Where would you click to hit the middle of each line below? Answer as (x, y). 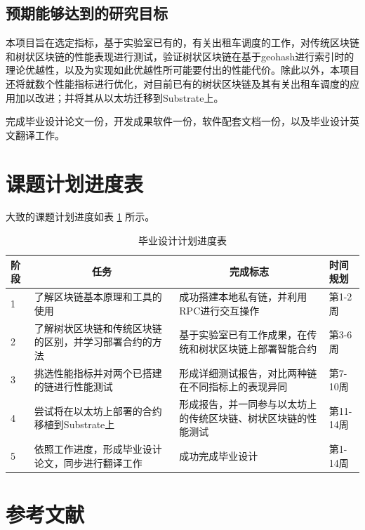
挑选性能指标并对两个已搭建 (98, 372)
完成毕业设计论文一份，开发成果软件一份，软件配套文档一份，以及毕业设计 (178, 121)
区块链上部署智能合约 (268, 348)
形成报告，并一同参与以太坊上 (248, 404)
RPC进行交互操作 (219, 310)
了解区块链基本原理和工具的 (98, 297)
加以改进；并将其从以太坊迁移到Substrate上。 (119, 97)
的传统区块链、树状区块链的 (243, 417)
